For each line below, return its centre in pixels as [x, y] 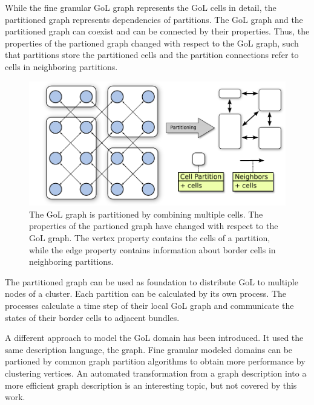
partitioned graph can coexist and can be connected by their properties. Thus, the [157, 31]
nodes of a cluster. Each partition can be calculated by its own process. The [146, 293]
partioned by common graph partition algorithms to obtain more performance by [155, 361]
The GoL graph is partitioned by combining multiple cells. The [146, 214]
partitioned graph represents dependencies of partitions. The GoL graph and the [154, 19]
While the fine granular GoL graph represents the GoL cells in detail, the [141, 7]
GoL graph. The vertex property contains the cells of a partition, [150, 237]
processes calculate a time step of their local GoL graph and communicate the [149, 305]
